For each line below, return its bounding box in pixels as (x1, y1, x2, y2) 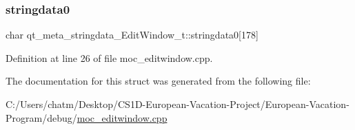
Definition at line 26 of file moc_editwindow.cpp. (6, 50, 213, 65)
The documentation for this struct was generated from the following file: (6, 74, 311, 88)
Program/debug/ (6, 110, 77, 124)
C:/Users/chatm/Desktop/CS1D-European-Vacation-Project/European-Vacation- (6, 97, 349, 111)
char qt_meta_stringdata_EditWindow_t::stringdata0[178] (6, 28, 258, 42)
